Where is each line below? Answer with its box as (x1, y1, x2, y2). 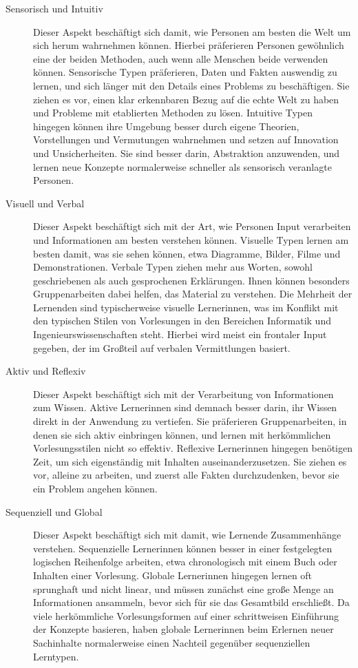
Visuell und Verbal (6, 196, 85, 210)
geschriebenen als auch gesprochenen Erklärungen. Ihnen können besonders (33, 273, 350, 287)
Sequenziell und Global (6, 504, 103, 519)
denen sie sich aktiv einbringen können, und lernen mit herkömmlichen (33, 427, 331, 441)
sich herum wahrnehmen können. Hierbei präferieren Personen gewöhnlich (33, 38, 344, 52)
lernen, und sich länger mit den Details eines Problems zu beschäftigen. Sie (33, 78, 350, 92)
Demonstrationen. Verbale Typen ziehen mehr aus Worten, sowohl (33, 260, 313, 274)
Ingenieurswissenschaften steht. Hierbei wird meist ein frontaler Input (33, 327, 327, 342)
